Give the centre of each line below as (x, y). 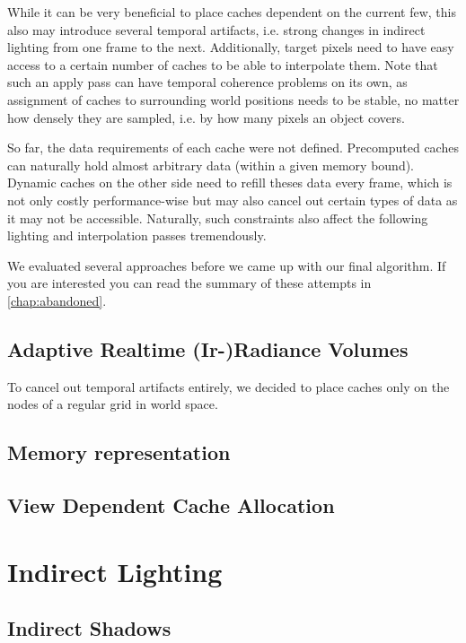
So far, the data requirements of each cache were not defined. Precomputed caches (233, 148)
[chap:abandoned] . (57, 300)
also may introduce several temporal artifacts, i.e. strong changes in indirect (216, 29)
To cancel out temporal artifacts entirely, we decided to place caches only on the (229, 386)
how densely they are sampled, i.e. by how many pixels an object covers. (206, 117)
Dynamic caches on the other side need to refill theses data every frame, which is (230, 182)
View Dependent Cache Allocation (171, 505)
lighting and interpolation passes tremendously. (137, 235)
